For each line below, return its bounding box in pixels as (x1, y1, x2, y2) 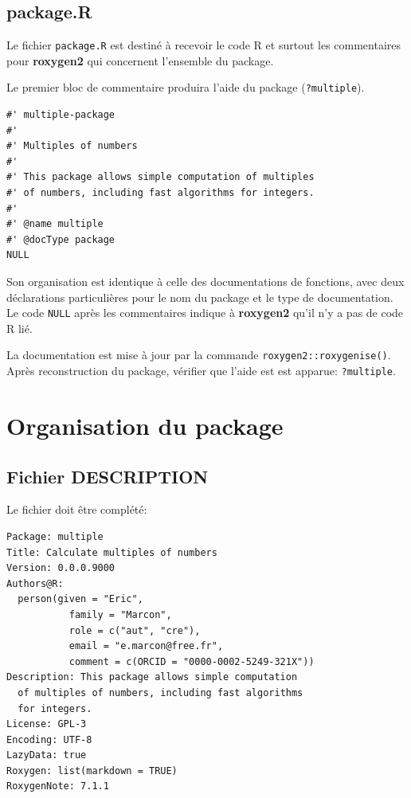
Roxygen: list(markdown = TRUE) (6, 765, 178, 776)
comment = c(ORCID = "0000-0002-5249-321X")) (68, 655, 315, 667)
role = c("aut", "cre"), (68, 624, 201, 636)
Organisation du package (6, 409, 284, 441)
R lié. (6, 319, 33, 336)
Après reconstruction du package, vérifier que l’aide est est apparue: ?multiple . (6, 362, 396, 379)
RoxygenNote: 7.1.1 (6, 780, 109, 792)
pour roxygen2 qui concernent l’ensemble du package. (6, 52, 274, 68)
